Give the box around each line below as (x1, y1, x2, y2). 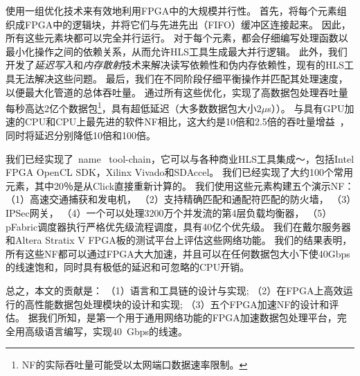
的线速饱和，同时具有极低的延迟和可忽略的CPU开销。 (6, 260, 250, 274)
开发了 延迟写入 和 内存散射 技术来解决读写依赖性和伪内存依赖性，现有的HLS (6, 57, 345, 72)
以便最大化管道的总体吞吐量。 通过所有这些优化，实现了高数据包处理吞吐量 (6, 84, 348, 99)
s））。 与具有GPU (267, 100, 345, 115)
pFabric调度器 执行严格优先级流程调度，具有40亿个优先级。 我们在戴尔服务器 (6, 219, 351, 233)
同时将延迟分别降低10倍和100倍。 (6, 128, 156, 142)
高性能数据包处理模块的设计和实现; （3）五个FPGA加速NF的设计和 (24, 296, 330, 311)
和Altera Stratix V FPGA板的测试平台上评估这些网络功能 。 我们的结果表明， (6, 233, 352, 247)
